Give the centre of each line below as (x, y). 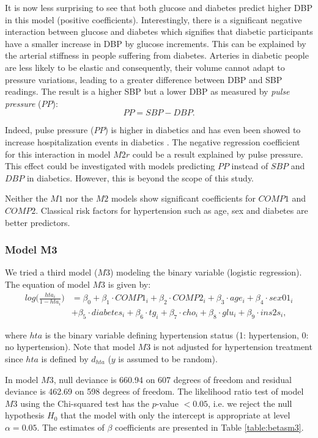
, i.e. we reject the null (250, 403)
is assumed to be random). (168, 358)
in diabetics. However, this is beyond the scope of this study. (140, 177)
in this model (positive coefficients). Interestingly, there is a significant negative (153, 19)
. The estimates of (71, 427)
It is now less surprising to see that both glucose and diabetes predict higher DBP (159, 7)
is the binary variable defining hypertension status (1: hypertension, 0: (177, 334)
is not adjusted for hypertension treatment (233, 347)
